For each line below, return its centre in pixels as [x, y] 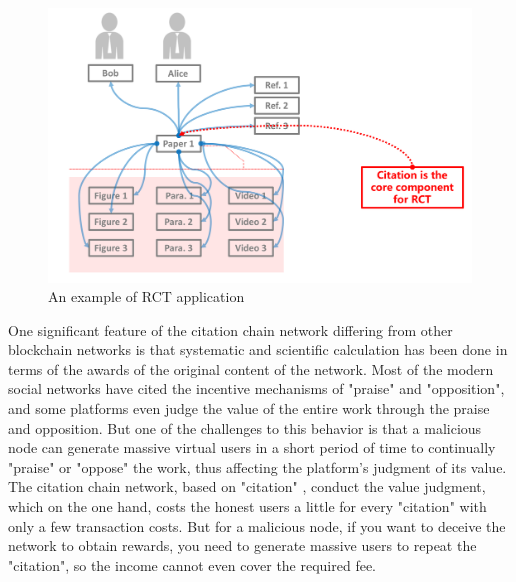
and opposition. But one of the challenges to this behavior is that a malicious [245, 427]
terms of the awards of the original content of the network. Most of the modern [251, 368]
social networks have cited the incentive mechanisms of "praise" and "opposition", [256, 388]
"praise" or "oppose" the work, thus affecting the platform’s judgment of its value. [257, 466]
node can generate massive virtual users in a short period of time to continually [252, 447]
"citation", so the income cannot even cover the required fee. [192, 564]
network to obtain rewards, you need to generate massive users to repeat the [242, 545]
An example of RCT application [146, 296]
